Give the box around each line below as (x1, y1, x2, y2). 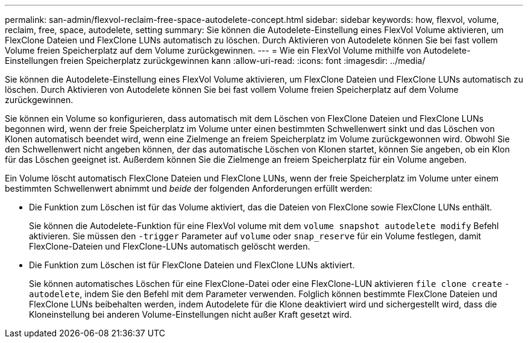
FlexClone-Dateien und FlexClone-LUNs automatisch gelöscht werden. (29, 241, 310, 251)
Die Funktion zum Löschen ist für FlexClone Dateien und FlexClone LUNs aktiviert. (29, 260, 355, 270)
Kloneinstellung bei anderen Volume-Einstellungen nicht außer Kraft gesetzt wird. (29, 309, 352, 319)
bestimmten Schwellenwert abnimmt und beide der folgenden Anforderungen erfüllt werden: (5, 183, 372, 194)
